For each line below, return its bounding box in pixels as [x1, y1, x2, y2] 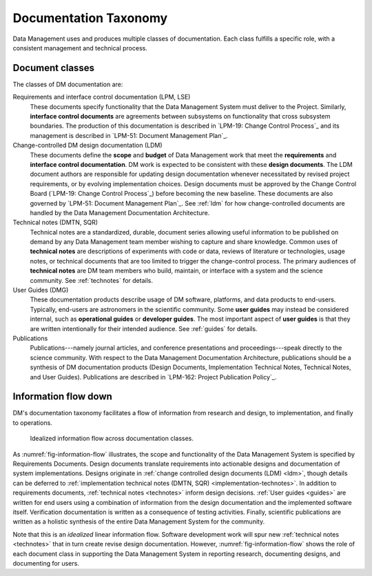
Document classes [12, 62, 94, 74]
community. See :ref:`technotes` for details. [30, 276, 153, 284]
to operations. [12, 418, 53, 427]
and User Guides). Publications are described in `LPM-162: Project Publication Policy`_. [30, 373, 277, 381]
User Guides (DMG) [12, 286, 69, 295]
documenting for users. [12, 559, 79, 567]
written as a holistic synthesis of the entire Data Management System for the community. [12, 517, 265, 526]
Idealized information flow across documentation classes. [30, 435, 194, 443]
